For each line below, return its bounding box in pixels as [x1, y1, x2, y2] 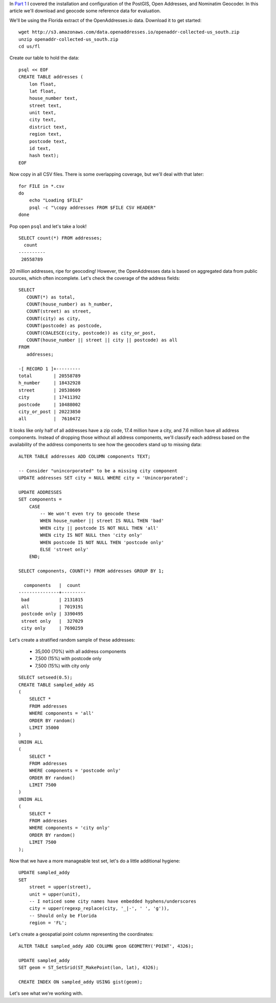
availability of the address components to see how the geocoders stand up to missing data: [9, 442, 202, 448]
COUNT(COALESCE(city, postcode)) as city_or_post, [26, 330, 156, 336]
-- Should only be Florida [29, 912, 97, 919]
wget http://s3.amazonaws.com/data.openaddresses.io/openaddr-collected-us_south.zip [18, 29, 240, 35]
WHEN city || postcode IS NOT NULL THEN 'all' [40, 525, 159, 531]
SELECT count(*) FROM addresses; [18, 235, 102, 241]
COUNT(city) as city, [26, 315, 81, 321]
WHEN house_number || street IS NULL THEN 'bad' [40, 518, 165, 524]
